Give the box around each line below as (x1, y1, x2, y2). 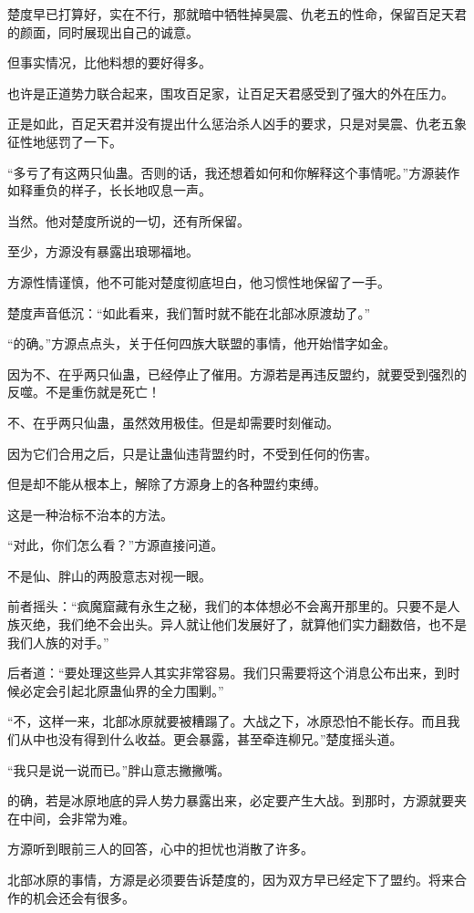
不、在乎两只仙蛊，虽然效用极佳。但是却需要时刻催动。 (7, 412, 339, 431)
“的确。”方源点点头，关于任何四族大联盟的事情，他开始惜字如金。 (7, 334, 397, 353)
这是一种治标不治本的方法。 (7, 504, 173, 524)
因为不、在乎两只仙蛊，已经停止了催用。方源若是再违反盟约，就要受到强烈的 (7, 364, 467, 383)
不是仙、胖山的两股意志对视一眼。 (7, 565, 211, 585)
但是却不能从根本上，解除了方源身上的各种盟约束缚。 (7, 474, 326, 493)
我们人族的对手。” (7, 632, 109, 651)
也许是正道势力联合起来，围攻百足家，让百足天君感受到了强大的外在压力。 (7, 83, 454, 102)
